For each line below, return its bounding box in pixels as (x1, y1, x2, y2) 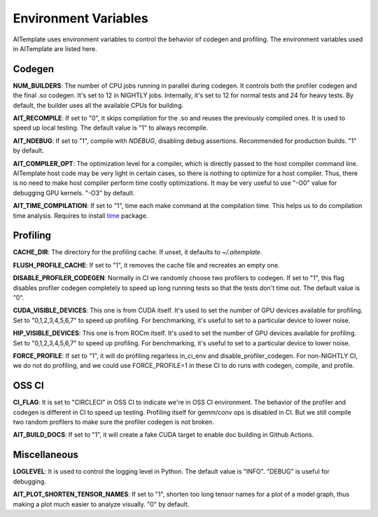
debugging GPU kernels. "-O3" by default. (13, 188, 135, 197)
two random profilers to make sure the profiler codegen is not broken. (13, 418, 214, 427)
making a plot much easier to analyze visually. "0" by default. (13, 499, 190, 508)
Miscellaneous (13, 449, 78, 461)
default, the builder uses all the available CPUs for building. (13, 101, 184, 109)
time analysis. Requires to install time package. (13, 211, 148, 220)
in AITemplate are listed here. (13, 44, 97, 53)
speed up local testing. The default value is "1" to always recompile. (13, 123, 209, 132)
